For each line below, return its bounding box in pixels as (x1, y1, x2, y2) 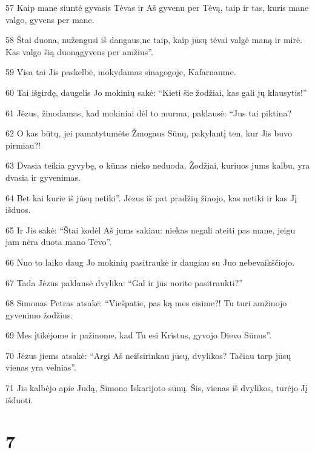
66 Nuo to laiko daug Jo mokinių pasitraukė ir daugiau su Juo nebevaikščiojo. (5, 255, 295, 268)
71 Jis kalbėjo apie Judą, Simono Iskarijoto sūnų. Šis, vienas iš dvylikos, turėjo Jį (5, 381, 308, 394)
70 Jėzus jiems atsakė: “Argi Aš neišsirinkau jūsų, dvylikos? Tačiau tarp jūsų (5, 349, 291, 361)
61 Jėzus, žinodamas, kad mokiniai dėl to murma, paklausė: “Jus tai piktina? (5, 106, 292, 119)
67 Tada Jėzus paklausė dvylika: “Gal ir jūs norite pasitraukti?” (5, 276, 243, 289)
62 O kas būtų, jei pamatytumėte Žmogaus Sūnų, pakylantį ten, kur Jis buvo (5, 127, 293, 139)
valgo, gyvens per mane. (5, 13, 94, 25)
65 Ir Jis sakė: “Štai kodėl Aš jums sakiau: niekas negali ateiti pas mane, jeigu (5, 223, 296, 236)
